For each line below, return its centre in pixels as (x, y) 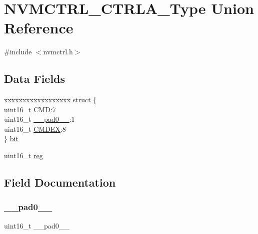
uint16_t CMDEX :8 (35, 128)
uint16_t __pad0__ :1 (39, 119)
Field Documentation (60, 182)
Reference (39, 28)
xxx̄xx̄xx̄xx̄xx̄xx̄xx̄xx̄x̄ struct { (50, 100)
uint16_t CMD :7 (30, 109)
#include (18, 52)
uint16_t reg (23, 155)
